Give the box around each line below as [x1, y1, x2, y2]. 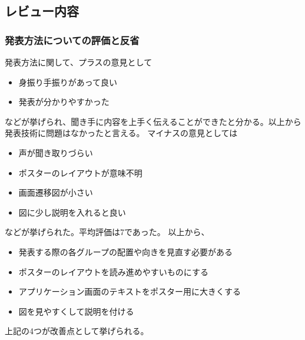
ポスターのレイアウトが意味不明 [18, 166, 142, 179]
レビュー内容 [5, 2, 79, 20]
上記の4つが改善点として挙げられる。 [5, 325, 149, 337]
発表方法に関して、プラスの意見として [5, 56, 152, 68]
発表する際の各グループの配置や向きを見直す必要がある [18, 245, 233, 258]
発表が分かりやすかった [18, 95, 110, 108]
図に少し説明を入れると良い [18, 206, 126, 218]
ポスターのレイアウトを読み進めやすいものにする [18, 265, 208, 278]
